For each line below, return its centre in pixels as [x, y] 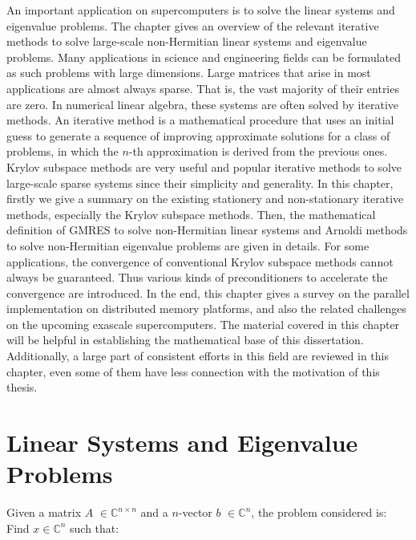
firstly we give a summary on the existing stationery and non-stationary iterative [205, 199]
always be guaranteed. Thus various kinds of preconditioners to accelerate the [197, 277]
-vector [195, 512]
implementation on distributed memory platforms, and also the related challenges [207, 309]
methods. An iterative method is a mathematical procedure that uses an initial [200, 120]
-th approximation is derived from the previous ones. [258, 151]
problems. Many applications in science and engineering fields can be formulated [204, 57]
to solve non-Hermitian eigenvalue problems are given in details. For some [188, 245]
